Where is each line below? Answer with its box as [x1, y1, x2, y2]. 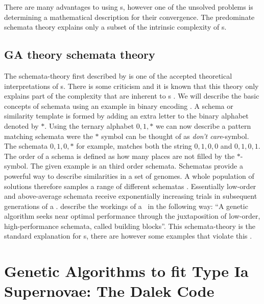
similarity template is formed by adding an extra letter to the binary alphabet [4, 110, 249, 121]
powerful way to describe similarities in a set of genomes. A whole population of [4, 170, 254, 181]
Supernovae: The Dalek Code [4, 280, 214, 301]
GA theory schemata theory [4, 46, 155, 62]
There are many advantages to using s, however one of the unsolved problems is [4, 2, 253, 12]
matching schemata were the [4, 130, 93, 141]
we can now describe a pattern [155, 120, 251, 131]
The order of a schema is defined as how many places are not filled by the [4, 150, 235, 161]
